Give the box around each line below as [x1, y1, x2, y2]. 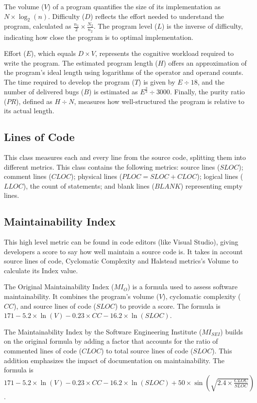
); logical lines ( [197, 171, 243, 181]
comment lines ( [4, 171, 51, 181]
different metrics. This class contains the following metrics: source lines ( [4, 161, 220, 172]
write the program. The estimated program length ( [4, 57, 158, 68]
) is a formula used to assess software [127, 281, 238, 292]
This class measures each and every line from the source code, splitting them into [4, 152, 246, 162]
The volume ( [4, 1, 44, 11]
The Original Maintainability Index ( [4, 281, 114, 292]
